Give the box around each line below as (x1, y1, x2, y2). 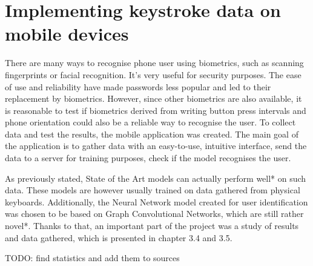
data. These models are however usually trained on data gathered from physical (5, 184, 300, 196)
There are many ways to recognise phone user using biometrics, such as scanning (5, 56, 304, 69)
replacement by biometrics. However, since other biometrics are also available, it (5, 92, 302, 105)
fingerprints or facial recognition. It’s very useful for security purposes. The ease (5, 68, 301, 81)
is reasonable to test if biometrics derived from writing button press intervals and (5, 104, 306, 116)
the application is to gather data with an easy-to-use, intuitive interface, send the (5, 139, 307, 152)
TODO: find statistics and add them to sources (5, 251, 180, 264)
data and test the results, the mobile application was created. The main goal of (5, 127, 298, 140)
